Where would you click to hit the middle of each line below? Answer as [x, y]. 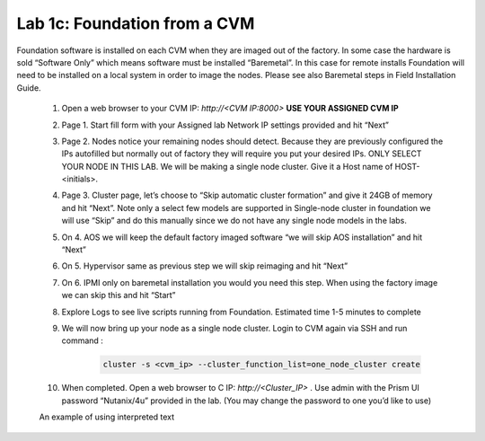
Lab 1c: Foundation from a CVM [136, 23]
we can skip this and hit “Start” [119, 295]
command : [82, 340]
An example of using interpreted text [107, 417]
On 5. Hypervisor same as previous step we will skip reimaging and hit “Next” [205, 266]
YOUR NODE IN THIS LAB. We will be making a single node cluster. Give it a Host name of [227, 166]
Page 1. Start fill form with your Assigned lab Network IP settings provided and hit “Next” [225, 125]
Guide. [29, 88]
